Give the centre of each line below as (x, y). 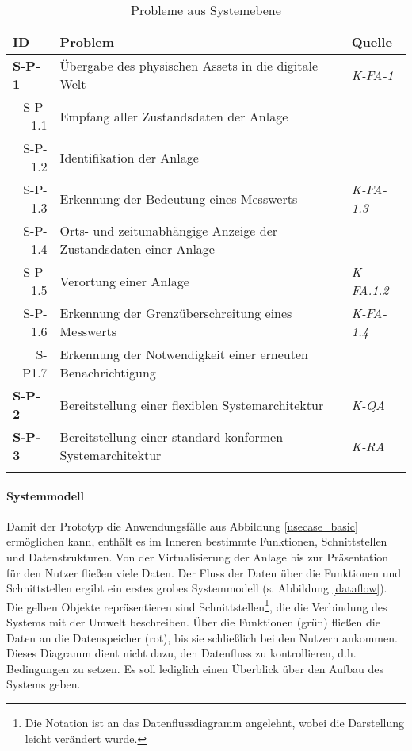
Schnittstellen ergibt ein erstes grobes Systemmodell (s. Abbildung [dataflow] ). (197, 588)
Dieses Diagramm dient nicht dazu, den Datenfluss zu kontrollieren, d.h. (181, 653)
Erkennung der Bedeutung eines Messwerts (179, 198)
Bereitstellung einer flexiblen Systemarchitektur (192, 404)
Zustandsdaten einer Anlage (137, 249)
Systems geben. (44, 684)
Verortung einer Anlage (124, 281)
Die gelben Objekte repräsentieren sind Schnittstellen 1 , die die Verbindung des (197, 605)
